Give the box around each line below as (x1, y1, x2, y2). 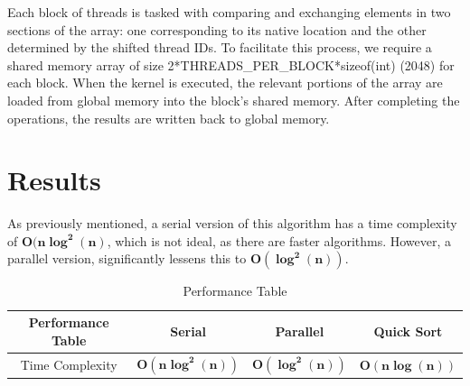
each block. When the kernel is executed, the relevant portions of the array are (7, 73, 443, 92)
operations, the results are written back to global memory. (7, 108, 330, 127)
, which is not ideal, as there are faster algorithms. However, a (107, 231, 452, 250)
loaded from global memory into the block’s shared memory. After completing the (7, 90, 460, 109)
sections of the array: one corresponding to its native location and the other (7, 20, 427, 39)
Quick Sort (373, 321, 443, 340)
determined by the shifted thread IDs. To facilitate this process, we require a (7, 38, 432, 57)
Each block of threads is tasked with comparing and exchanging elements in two (7, 3, 451, 21)
